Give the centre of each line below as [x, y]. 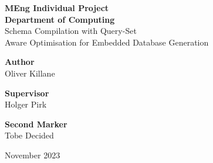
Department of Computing [60, 19]
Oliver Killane [30, 73]
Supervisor [27, 93]
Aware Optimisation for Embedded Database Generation [107, 42]
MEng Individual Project [57, 8]
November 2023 [33, 155]
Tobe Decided [29, 135]
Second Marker [36, 124]
